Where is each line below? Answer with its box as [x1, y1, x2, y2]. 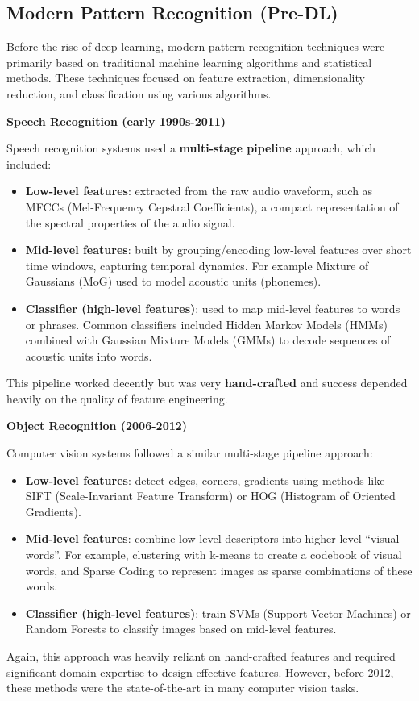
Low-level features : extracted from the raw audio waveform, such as [25, 182, 373, 199]
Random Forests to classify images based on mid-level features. [25, 620, 337, 637]
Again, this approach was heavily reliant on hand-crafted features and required [6, 648, 396, 665]
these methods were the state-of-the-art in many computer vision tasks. [6, 679, 359, 696]
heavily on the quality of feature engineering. [6, 390, 228, 407]
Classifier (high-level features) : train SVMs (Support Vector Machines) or [25, 604, 411, 621]
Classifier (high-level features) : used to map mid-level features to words [25, 299, 400, 316]
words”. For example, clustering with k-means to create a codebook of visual [25, 546, 402, 563]
